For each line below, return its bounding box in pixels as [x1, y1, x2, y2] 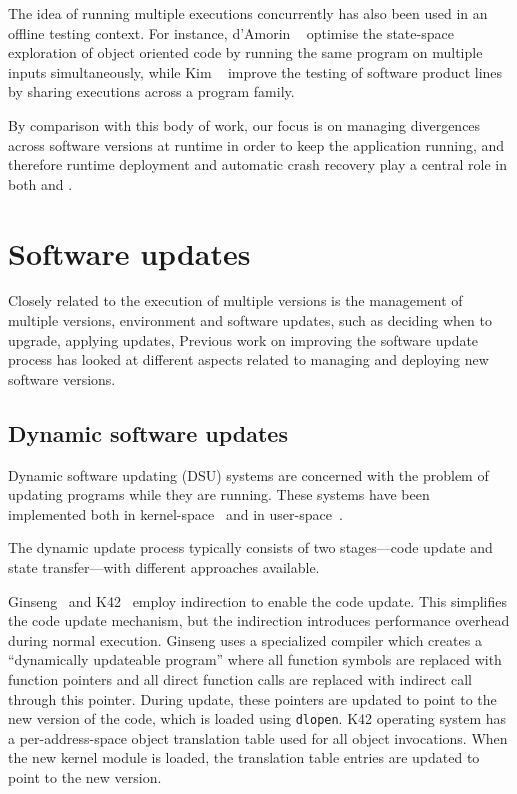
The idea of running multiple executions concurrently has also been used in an [8, 3, 488, 23]
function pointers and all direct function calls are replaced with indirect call [8, 668, 472, 689]
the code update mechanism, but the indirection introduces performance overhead [8, 610, 510, 631]
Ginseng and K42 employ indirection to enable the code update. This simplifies [8, 590, 508, 611]
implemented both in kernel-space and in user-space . [8, 503, 343, 524]
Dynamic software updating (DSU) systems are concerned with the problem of [8, 464, 489, 485]
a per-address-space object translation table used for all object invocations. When [8, 727, 508, 748]
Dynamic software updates [8, 417, 288, 448]
